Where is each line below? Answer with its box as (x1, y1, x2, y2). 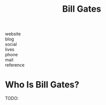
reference (5, 62, 25, 68)
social (5, 42, 17, 47)
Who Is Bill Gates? (5, 79, 79, 90)
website (5, 31, 21, 37)
